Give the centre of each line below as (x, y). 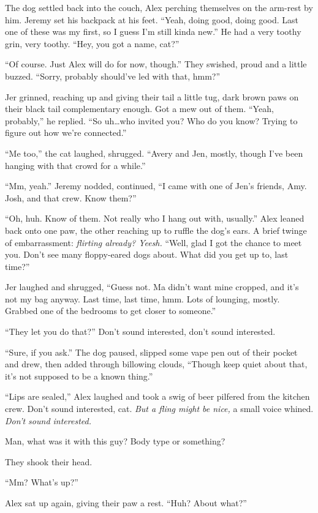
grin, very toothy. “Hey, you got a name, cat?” (92, 43)
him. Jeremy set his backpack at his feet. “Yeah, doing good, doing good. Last (152, 19)
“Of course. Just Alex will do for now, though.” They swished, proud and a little (156, 64)
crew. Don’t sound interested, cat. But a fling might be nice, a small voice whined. (159, 409)
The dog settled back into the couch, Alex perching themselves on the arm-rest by (159, 7)
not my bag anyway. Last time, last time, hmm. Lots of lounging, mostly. (142, 298)
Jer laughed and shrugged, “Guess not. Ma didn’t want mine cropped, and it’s (152, 287)
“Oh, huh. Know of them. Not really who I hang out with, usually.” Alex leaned (155, 218)
